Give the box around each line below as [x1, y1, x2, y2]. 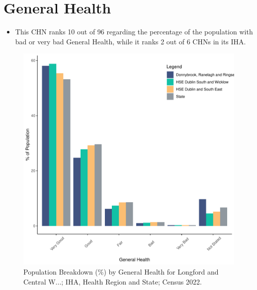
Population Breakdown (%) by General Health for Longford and [23, 266, 219, 277]
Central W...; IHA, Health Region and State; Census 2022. [23, 276, 202, 287]
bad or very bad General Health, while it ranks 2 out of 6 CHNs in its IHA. [15, 36, 246, 46]
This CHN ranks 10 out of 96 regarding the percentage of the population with [15, 26, 253, 37]
